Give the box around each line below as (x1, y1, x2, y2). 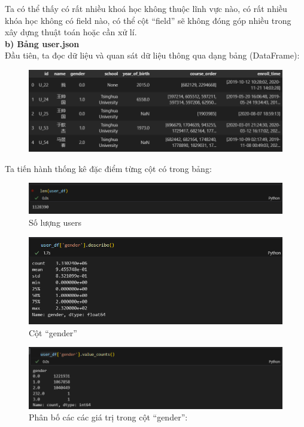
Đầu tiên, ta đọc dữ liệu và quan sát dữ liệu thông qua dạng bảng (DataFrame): (5, 49, 300, 62)
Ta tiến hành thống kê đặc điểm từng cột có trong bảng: (5, 162, 212, 174)
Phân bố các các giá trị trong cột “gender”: (29, 411, 188, 423)
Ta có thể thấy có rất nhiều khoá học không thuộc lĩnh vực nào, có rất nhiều (5, 2, 287, 14)
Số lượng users (29, 216, 82, 229)
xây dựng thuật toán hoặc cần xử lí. (5, 26, 137, 38)
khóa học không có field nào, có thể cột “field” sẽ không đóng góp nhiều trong (5, 14, 291, 26)
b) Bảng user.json (5, 37, 80, 50)
